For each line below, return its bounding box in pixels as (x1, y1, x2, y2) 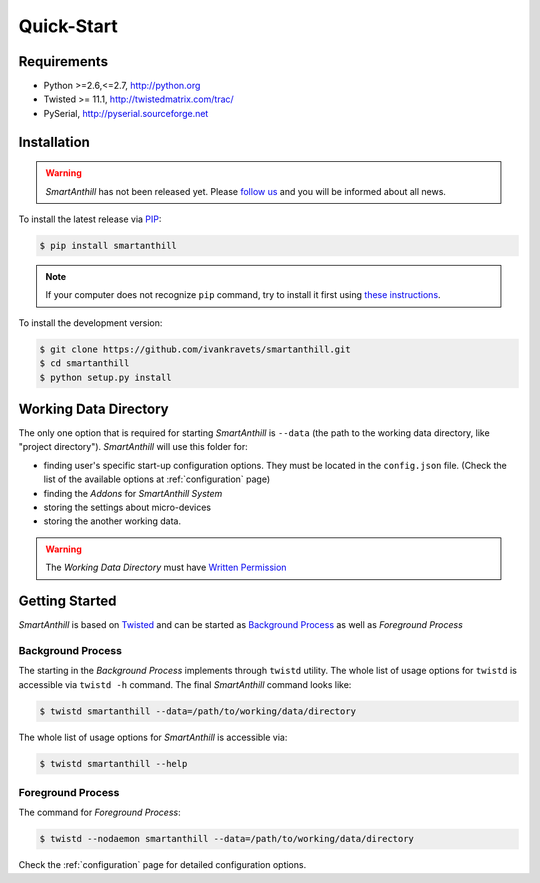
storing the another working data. (43, 515, 182, 527)
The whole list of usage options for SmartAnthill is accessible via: (18, 731, 288, 743)
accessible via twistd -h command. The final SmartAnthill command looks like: (18, 678, 352, 690)
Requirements (18, 53, 109, 70)
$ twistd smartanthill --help (39, 758, 188, 769)
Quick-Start (18, 15, 119, 37)
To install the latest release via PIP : (18, 213, 162, 225)
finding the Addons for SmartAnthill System (43, 487, 223, 499)
